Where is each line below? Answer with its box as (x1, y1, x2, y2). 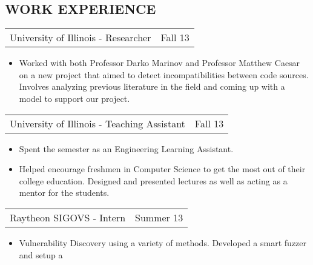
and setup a (19, 248, 63, 261)
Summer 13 (135, 210, 183, 224)
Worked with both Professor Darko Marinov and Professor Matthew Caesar (19, 56, 300, 69)
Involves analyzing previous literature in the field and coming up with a (19, 80, 285, 93)
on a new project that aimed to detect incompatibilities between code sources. (19, 68, 309, 81)
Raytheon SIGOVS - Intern (10, 210, 126, 224)
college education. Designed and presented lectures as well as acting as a (19, 174, 288, 187)
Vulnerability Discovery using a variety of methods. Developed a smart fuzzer (19, 236, 306, 249)
